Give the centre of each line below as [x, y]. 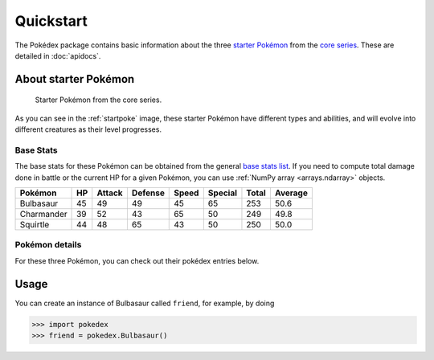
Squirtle [35, 225]
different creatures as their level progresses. [88, 129]
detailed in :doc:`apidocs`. [58, 55]
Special [222, 193]
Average [291, 193]
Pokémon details [48, 245]
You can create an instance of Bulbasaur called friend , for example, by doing [145, 303]
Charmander [43, 215]
